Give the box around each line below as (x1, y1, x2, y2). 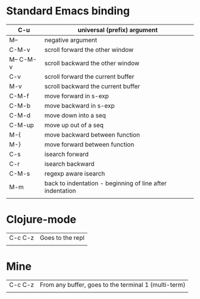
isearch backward (44, 159, 95, 168)
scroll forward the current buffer (44, 72, 135, 81)
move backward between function (44, 130, 140, 138)
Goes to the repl (39, 233, 85, 242)
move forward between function (44, 140, 135, 149)
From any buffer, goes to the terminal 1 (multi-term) (39, 280, 186, 289)
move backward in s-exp (44, 101, 115, 110)
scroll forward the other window (44, 45, 134, 54)
